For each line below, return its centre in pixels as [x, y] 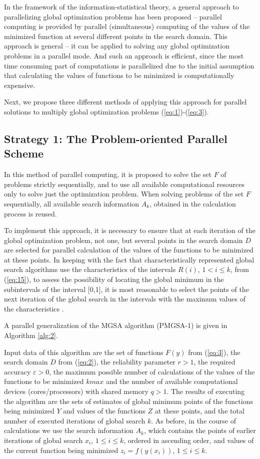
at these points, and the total [199, 411]
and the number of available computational [172, 381]
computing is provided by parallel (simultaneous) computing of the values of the [127, 26]
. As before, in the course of [193, 420]
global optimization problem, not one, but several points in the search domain [123, 240]
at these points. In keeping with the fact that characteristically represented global [129, 259]
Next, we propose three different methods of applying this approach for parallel [125, 102]
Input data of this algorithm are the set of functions [84, 352]
